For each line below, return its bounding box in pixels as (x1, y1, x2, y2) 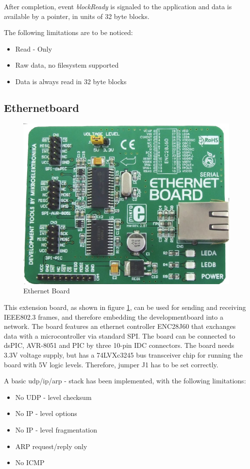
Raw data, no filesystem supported (15, 60, 119, 70)
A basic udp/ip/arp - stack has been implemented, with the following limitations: (4, 376, 246, 386)
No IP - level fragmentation (15, 424, 98, 434)
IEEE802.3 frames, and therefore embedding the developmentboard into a (4, 311, 223, 322)
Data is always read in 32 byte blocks (15, 76, 127, 86)
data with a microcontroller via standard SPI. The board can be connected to (4, 330, 235, 341)
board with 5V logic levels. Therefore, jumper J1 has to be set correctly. (4, 359, 218, 369)
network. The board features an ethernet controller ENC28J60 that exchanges (4, 321, 236, 331)
